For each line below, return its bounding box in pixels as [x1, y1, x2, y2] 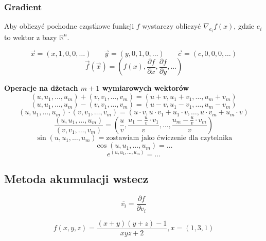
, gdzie [234, 21, 255, 31]
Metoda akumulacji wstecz [4, 171, 149, 187]
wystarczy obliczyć [142, 21, 201, 31]
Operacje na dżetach [4, 83, 78, 93]
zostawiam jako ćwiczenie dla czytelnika [106, 134, 233, 142]
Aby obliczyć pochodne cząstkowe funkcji [4, 21, 134, 31]
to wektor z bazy [4, 31, 57, 42]
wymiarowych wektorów [102, 83, 189, 93]
